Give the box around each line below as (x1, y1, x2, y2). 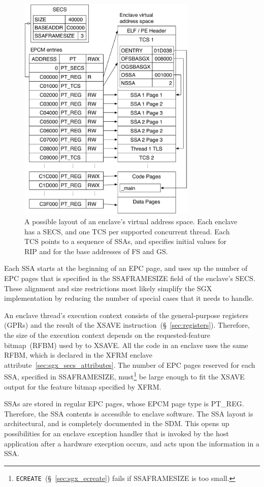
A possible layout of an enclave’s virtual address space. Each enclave (24, 216, 238, 227)
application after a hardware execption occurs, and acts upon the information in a (4, 438, 259, 448)
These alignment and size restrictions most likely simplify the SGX (4, 283, 212, 293)
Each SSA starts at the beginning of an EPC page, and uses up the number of (4, 263, 248, 273)
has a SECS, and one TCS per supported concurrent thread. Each (24, 226, 230, 236)
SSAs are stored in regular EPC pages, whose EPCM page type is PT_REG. (4, 398, 244, 409)
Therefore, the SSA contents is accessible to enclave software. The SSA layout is (4, 408, 253, 419)
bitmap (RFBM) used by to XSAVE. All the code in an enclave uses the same (4, 339, 248, 350)
